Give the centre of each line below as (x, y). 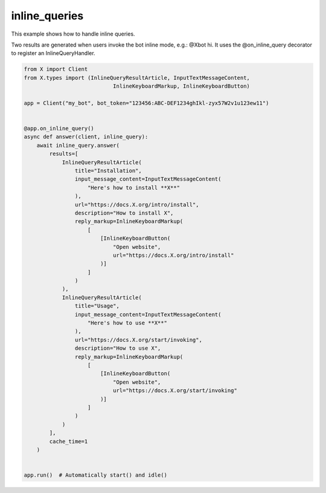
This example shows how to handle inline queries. (73, 34)
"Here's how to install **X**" (134, 188)
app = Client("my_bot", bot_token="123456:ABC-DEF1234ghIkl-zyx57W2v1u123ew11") (146, 103)
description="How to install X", (124, 213)
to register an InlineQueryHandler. (53, 53)
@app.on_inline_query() (59, 129)
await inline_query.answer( (78, 145)
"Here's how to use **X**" (127, 323)
